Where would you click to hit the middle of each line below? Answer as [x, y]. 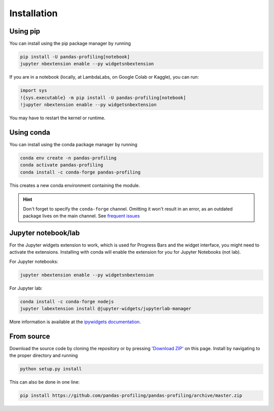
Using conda [30, 132]
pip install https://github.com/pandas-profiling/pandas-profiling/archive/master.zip [131, 396]
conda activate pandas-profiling [62, 165]
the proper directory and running [44, 356]
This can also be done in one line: [44, 382]
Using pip [25, 31]
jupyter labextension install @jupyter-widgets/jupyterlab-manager [106, 309]
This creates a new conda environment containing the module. [75, 185]
